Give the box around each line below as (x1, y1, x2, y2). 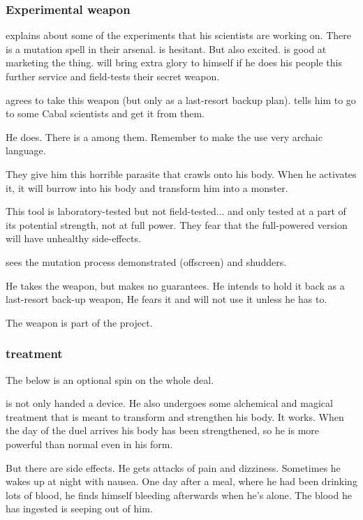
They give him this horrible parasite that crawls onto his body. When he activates (6, 166, 357, 181)
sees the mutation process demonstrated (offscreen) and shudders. (6, 254, 287, 269)
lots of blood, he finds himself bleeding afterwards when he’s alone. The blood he (6, 487, 352, 502)
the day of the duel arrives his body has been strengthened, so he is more (6, 423, 319, 438)
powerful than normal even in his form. (6, 436, 173, 451)
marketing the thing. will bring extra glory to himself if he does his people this (6, 55, 342, 70)
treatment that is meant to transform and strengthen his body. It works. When (6, 409, 344, 424)
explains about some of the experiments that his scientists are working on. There (6, 28, 351, 43)
